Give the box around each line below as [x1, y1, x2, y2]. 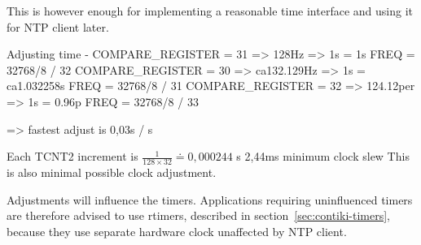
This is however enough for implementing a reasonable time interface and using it [7, 2, 413, 19]
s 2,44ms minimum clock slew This [236, 148, 410, 165]
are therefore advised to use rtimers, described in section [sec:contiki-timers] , [7, 207, 390, 224]
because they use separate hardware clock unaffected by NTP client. [7, 222, 347, 239]
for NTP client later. [7, 18, 109, 35]
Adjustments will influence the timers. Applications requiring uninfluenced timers [7, 191, 413, 208]
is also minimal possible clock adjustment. [7, 163, 217, 180]
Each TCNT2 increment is [7, 148, 138, 165]
